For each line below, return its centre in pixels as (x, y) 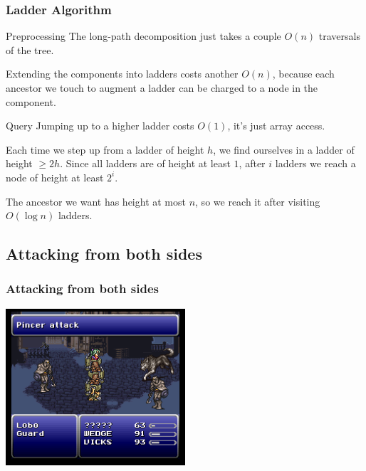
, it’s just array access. (276, 126)
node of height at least (55, 177)
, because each (303, 74)
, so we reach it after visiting (258, 201)
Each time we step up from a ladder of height (105, 149)
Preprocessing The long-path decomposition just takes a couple (143, 36)
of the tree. (30, 49)
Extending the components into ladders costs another (122, 74)
